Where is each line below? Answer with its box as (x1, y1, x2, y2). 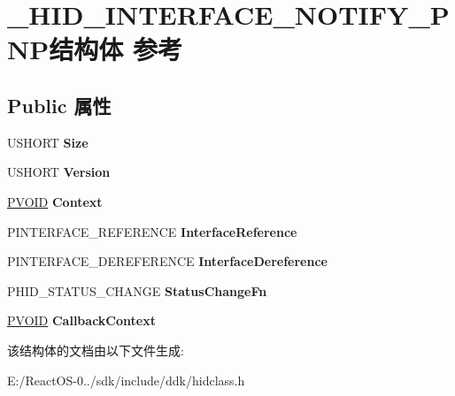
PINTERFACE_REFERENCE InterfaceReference (7, 222, 297, 240)
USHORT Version (7, 163, 111, 181)
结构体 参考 (49, 31, 182, 67)
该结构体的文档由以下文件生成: (7, 340, 184, 359)
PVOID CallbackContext (7, 311, 156, 330)
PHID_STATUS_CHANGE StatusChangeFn (7, 281, 267, 300)
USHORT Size (7, 133, 89, 151)
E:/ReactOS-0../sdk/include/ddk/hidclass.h (7, 370, 245, 389)
